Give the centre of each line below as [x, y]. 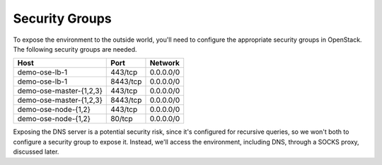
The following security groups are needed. [75, 49]
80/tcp [122, 119]
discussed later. [36, 152]
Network [165, 63]
